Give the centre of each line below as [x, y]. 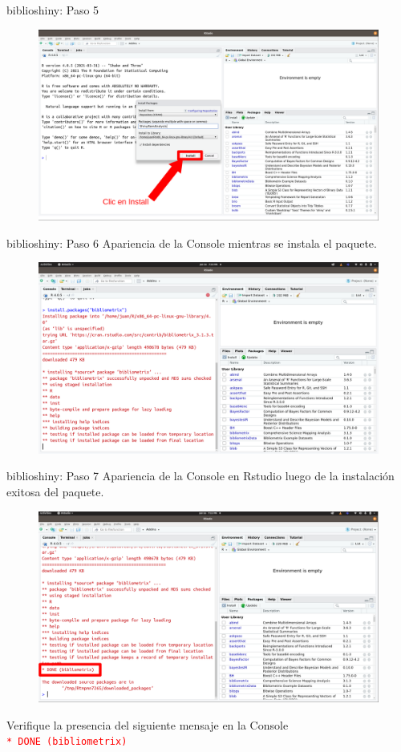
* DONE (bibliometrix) [67, 742]
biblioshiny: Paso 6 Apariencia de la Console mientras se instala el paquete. [192, 243]
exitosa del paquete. [55, 491]
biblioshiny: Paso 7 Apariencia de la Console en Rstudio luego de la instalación [200, 476]
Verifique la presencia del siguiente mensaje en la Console [148, 724]
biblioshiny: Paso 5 [53, 10]
